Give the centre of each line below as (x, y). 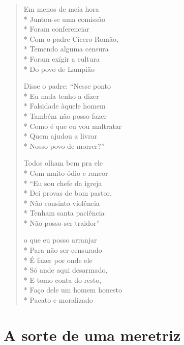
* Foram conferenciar (56, 29)
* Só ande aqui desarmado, (66, 270)
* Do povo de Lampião (59, 69)
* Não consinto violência (62, 203)
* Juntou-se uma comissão (65, 19)
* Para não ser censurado (63, 250)
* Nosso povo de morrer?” (64, 145)
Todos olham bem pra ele (63, 163)
